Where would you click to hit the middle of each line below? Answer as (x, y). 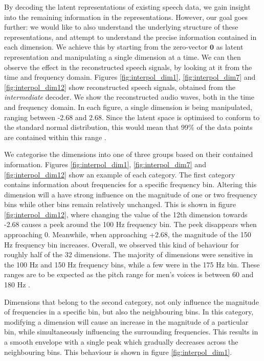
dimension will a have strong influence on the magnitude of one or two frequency (131, 194)
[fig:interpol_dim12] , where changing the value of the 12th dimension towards (126, 214)
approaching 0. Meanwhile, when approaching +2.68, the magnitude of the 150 (128, 234)
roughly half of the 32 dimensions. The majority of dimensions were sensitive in (129, 254)
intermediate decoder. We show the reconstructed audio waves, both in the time (129, 97)
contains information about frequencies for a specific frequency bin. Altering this (130, 184)
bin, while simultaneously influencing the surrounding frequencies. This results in (131, 332)
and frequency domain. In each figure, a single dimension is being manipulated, (128, 107)
